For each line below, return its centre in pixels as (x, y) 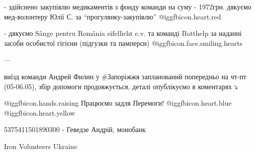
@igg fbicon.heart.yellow (40, 112)
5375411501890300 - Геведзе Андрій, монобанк (75, 129)
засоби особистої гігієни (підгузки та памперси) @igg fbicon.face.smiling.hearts (123, 43)
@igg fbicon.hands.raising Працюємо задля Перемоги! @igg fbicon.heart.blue (118, 103)
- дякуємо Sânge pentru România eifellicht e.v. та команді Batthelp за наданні (123, 33)
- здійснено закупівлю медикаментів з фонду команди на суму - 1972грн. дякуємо (128, 6)
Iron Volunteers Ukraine (41, 146)
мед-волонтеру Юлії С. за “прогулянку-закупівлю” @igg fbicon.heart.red (113, 16)
